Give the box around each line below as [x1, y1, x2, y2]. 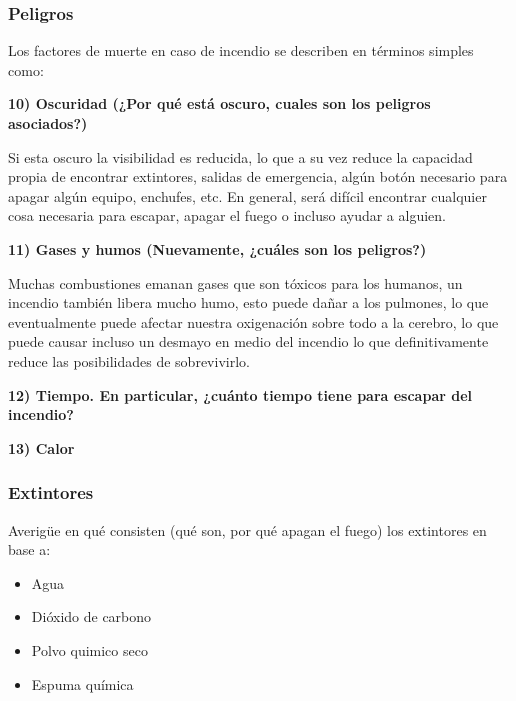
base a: [8, 539, 51, 560]
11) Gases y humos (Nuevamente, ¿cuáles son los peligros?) [8, 238, 427, 259]
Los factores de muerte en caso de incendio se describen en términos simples [8, 40, 474, 61]
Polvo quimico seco [31, 639, 148, 660]
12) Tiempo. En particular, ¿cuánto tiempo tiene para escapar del [8, 384, 473, 405]
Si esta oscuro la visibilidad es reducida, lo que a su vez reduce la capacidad [8, 146, 473, 167]
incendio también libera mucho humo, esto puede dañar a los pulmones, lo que [8, 292, 489, 313]
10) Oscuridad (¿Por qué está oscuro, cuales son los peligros [8, 93, 431, 114]
